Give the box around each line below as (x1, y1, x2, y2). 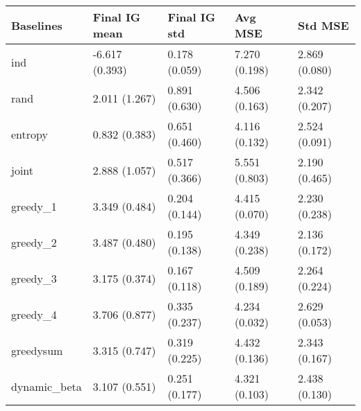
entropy (11, 125, 48, 142)
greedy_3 (11, 270, 57, 286)
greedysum (11, 342, 63, 358)
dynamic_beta (11, 378, 82, 394)
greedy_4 (11, 306, 57, 322)
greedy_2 (11, 234, 57, 250)
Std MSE (297, 17, 349, 33)
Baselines (11, 17, 62, 33)
